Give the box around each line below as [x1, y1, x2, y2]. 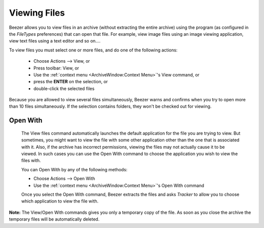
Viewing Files [9, 7, 65, 18]
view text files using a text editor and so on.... [9, 38, 101, 44]
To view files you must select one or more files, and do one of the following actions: [9, 47, 178, 53]
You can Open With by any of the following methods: [21, 166, 128, 172]
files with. [21, 158, 41, 163]
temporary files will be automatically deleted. [9, 216, 100, 222]
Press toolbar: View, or [33, 65, 79, 71]
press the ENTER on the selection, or [33, 79, 108, 85]
